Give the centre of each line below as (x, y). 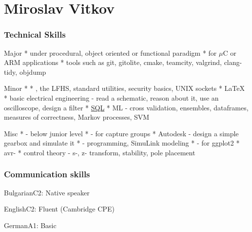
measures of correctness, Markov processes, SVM (77, 117)
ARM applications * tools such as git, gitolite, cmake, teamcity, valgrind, (113, 62)
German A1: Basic (30, 225)
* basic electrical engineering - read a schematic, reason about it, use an (111, 97)
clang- (233, 62)
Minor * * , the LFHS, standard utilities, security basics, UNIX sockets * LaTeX (124, 88)
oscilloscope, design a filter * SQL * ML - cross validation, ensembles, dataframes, (126, 107)
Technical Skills (35, 34)
